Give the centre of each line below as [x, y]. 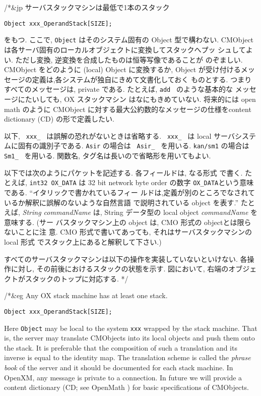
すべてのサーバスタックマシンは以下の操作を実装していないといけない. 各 [126, 259]
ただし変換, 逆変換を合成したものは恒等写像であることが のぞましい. [129, 59]
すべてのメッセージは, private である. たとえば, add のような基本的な [119, 89]
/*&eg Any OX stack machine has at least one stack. [86, 295]
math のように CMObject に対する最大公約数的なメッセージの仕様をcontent [128, 109]
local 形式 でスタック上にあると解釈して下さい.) [83, 241]
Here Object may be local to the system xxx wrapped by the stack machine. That [131, 328]
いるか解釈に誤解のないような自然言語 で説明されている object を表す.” [121, 202]
